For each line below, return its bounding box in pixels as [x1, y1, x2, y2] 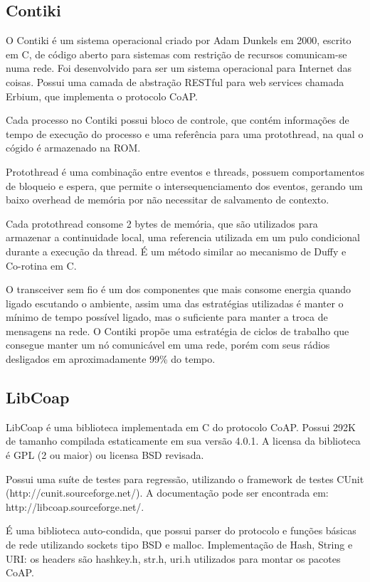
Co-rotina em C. [6, 258, 77, 273]
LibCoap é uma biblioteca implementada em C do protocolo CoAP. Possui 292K [6, 419, 356, 434]
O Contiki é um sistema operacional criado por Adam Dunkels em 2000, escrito [6, 33, 351, 48]
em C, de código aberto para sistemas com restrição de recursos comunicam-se [6, 46, 347, 61]
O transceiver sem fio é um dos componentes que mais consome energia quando [6, 282, 351, 297]
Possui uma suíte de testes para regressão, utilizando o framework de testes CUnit [6, 471, 364, 486]
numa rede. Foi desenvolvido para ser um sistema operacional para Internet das [6, 60, 352, 75]
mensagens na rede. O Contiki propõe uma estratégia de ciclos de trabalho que [6, 323, 349, 338]
